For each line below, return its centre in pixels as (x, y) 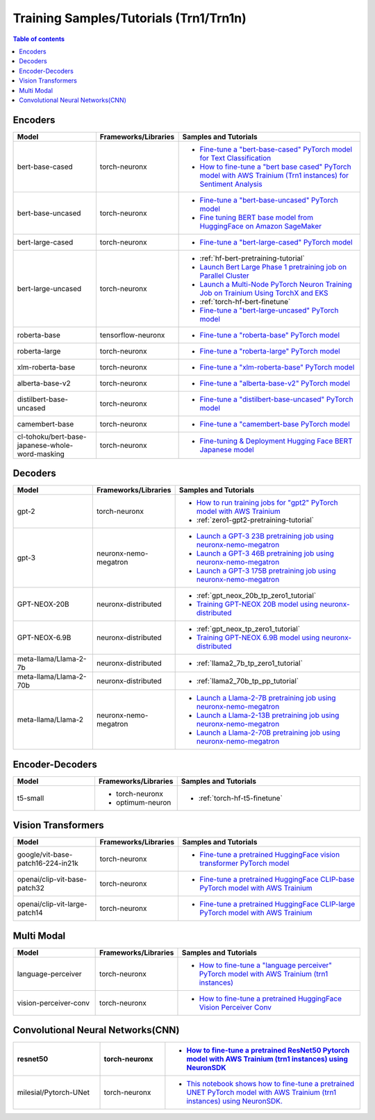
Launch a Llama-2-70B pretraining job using (268, 733)
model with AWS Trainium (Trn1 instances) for (274, 175)
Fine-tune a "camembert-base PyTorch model (275, 424)
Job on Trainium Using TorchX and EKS (264, 293)
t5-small (31, 798)
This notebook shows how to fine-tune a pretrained (270, 1084)
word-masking (41, 453)
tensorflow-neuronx (132, 335)
